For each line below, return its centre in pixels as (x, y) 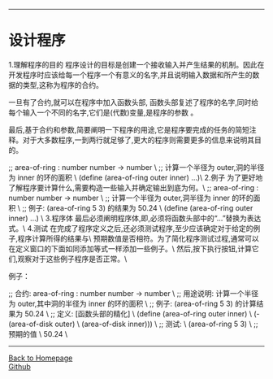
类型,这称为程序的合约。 (63, 85)
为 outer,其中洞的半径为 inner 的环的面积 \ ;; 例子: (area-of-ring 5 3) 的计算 (132, 303)
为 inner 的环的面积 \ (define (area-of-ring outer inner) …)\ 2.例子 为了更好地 (136, 177)
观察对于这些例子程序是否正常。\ (72, 259)
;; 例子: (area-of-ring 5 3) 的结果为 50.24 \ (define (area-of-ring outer (137, 207)
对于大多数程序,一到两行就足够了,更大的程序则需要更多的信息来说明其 (139, 140)
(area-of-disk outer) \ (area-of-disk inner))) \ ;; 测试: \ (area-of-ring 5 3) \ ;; (133, 324)
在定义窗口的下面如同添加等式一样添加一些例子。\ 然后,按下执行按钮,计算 (130, 248)
